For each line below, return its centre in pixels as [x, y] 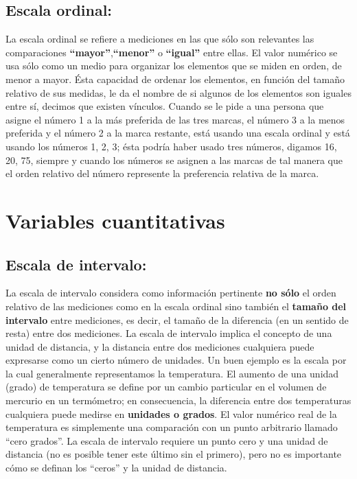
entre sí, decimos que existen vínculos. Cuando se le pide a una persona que [165, 106]
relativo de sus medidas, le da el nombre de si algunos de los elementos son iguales [178, 92]
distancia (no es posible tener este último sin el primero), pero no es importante [174, 454]
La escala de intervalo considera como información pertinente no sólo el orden [171, 293]
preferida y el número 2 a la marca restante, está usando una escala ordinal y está [178, 133]
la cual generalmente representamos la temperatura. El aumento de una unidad [172, 373]
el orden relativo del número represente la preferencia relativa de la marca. [162, 173]
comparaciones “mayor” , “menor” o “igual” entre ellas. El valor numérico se [172, 52]
